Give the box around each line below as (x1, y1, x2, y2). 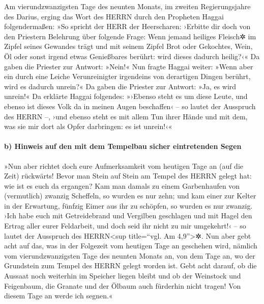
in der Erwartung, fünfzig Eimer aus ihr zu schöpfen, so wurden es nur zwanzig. (4, 200, 253, 211)
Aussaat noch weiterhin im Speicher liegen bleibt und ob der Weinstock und (4, 270, 241, 281)
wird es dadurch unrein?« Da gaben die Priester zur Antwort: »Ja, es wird (4, 81, 237, 91)
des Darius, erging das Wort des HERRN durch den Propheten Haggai (4, 11, 224, 21)
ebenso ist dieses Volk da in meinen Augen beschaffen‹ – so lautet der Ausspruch (4, 100, 256, 111)
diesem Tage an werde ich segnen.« (4, 290, 113, 301)
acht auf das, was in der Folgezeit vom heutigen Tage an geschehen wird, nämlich (4, 240, 257, 251)
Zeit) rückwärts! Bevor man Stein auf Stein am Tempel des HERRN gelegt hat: (4, 170, 252, 181)
